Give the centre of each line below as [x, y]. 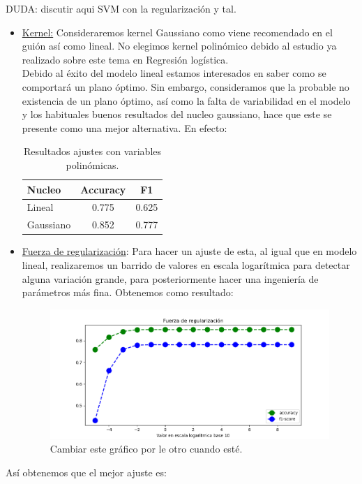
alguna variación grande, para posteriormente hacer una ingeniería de [170, 278]
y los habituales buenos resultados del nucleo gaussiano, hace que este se [177, 114]
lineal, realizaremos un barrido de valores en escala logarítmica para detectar [186, 264]
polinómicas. [92, 164]
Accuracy [103, 189]
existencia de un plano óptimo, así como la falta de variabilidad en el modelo [186, 100]
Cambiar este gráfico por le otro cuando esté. [146, 449]
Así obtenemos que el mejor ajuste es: [86, 472]
